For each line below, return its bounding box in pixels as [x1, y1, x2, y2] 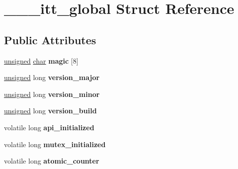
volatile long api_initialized [4, 122, 94, 132]
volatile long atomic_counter [4, 156, 99, 166]
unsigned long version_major [4, 72, 100, 83]
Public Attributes [4, 32, 96, 47]
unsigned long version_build [4, 105, 97, 116]
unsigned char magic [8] [4, 55, 79, 66]
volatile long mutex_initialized [4, 139, 106, 149]
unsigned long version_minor [4, 88, 100, 99]
